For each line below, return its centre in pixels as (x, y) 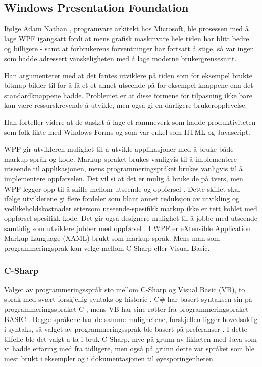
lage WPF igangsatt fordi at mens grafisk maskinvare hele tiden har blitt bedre (127, 38)
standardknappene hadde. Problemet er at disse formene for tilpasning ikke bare (128, 95)
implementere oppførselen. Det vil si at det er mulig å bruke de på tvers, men (124, 178)
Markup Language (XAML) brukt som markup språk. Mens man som (112, 238)
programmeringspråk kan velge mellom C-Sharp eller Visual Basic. (107, 248)
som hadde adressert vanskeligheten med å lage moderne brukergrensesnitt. (120, 58)
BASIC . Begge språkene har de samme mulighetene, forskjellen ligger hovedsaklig (131, 319)
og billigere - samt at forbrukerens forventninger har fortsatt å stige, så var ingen (129, 48)
